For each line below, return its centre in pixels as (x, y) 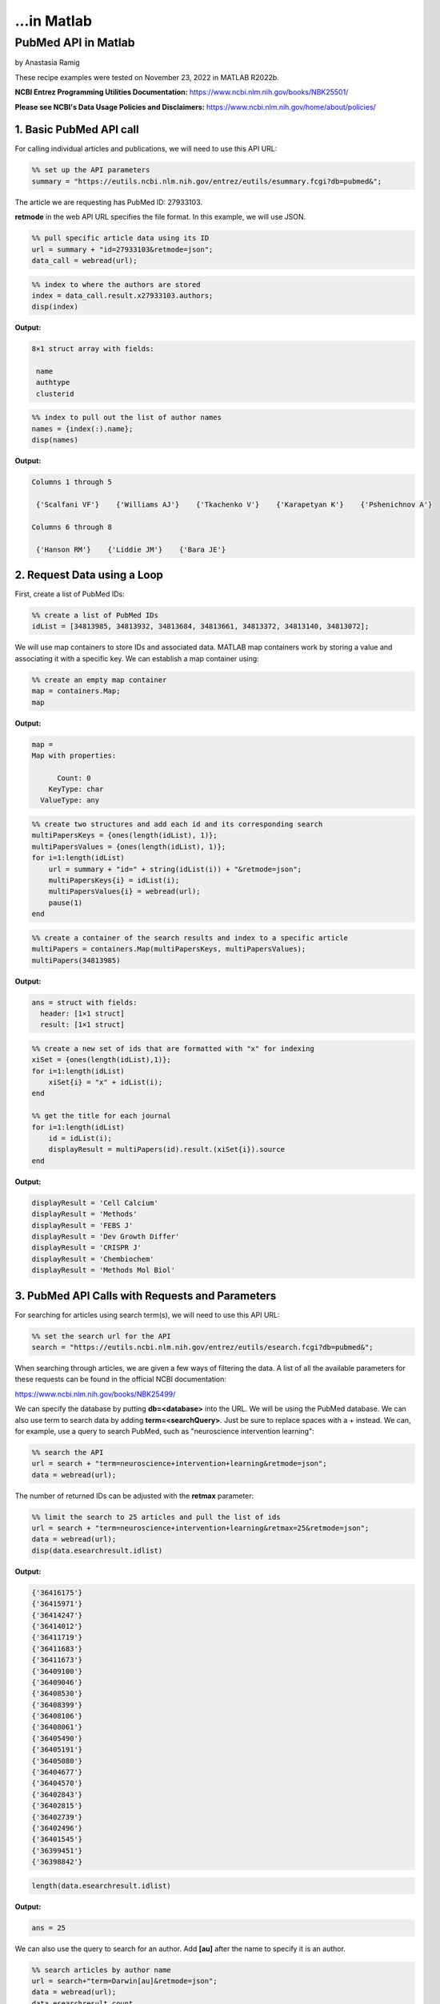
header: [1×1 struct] (83, 1013)
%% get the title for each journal (101, 1116)
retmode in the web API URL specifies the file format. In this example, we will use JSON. (160, 217)
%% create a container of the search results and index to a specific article (190, 937)
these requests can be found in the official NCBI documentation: (121, 1380)
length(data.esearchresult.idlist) (101, 1885)
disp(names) (55, 440)
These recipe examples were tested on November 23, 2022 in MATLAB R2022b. (147, 77)
